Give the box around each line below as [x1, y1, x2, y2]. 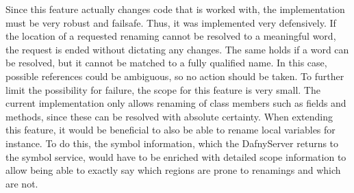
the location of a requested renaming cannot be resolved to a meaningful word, [5, 29, 336, 43]
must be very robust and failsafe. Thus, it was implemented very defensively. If [5, 15, 336, 29]
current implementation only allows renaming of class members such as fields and [5, 96, 346, 110]
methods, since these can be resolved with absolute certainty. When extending [5, 109, 333, 123]
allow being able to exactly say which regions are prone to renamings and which [5, 163, 341, 177]
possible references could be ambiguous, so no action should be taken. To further [5, 68, 344, 83]
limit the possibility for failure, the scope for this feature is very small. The [5, 82, 320, 96]
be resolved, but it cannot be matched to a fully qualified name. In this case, [5, 55, 327, 70]
